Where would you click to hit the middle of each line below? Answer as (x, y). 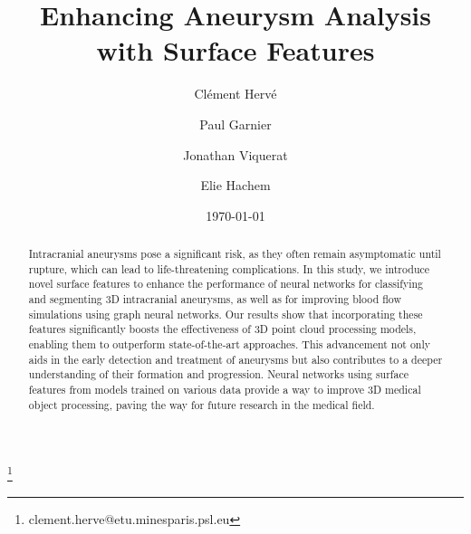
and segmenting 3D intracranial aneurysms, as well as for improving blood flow (215, 299)
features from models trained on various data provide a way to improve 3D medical (225, 389)
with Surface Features (235, 50)
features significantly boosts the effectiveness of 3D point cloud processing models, (222, 329)
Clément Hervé (235, 94)
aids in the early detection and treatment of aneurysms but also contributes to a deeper (235, 359)
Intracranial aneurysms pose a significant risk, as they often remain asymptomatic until (235, 254)
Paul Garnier (235, 124)
